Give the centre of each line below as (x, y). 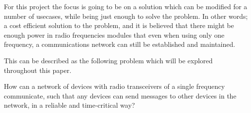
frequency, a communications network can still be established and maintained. (120, 44)
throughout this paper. (38, 70)
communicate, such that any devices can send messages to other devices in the (120, 95)
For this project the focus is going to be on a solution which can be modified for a (125, 6)
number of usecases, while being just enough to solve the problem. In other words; (126, 16)
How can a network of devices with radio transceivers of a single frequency (114, 86)
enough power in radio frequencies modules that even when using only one (114, 35)
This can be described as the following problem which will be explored (108, 60)
